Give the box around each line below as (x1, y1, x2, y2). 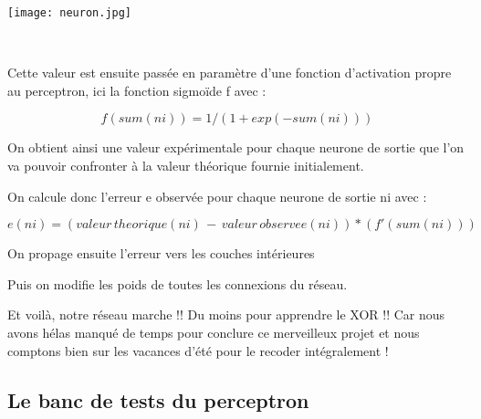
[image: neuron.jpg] (7, 6, 132, 19)
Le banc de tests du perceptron (7, 385, 309, 414)
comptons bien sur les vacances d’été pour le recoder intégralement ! (7, 340, 389, 360)
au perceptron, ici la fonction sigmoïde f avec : (7, 80, 267, 100)
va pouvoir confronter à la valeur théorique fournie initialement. (7, 156, 364, 175)
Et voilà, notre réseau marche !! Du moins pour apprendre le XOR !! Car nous (7, 305, 445, 324)
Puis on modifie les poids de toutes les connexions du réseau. (7, 274, 348, 293)
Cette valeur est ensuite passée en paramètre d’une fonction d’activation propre (7, 63, 452, 82)
